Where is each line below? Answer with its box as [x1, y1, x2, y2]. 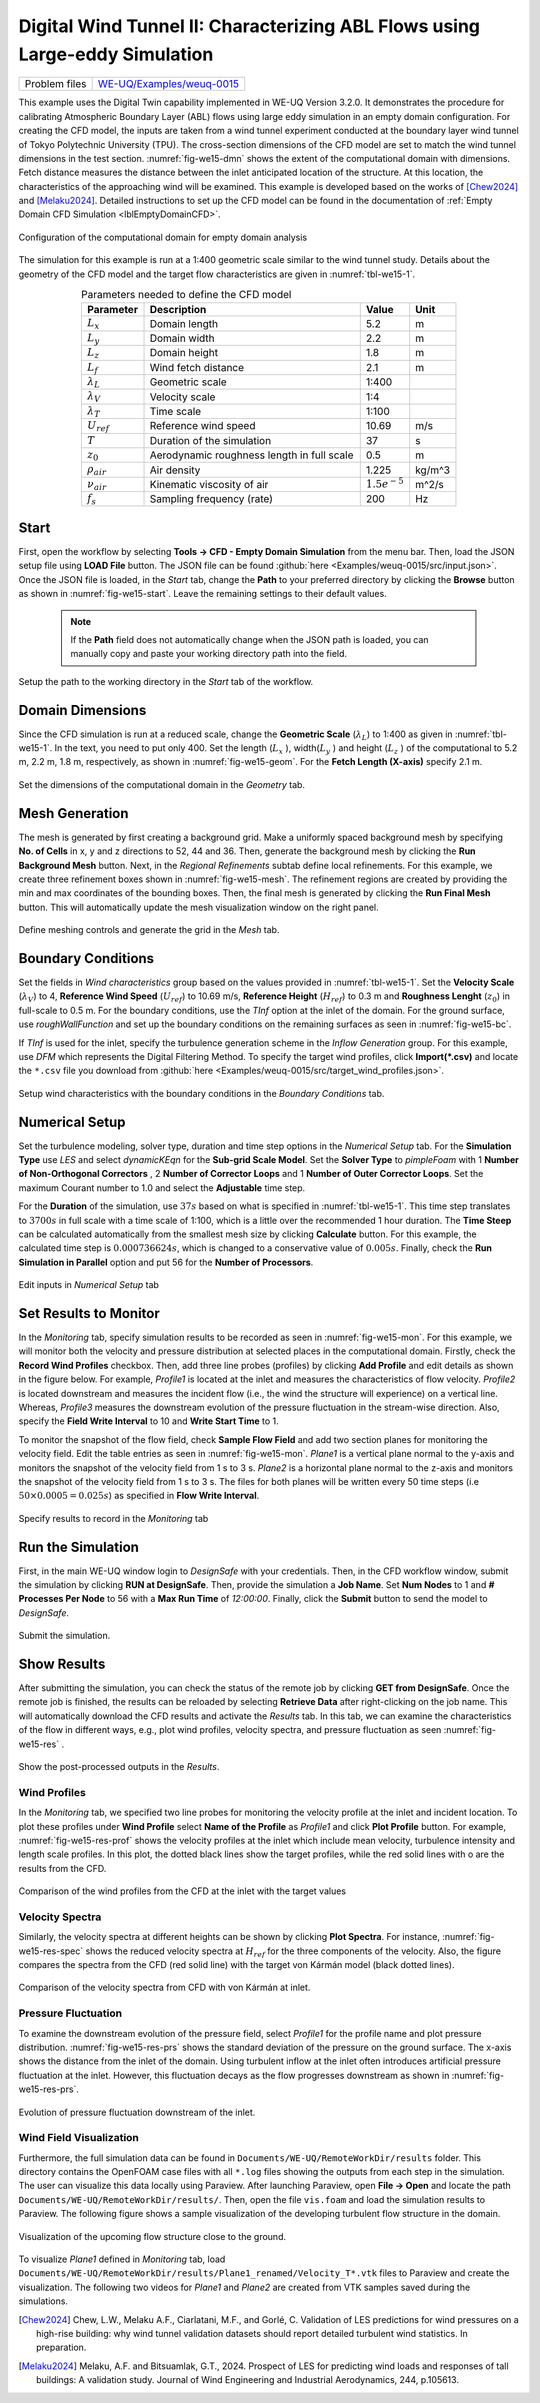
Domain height [149, 346, 219, 360]
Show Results [18, 1656, 106, 1672]
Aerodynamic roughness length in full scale [149, 448, 354, 462]
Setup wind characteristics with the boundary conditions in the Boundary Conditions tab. [18, 1087, 385, 1099]
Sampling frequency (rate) [149, 492, 274, 506]
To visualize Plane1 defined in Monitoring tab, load [18, 2253, 226, 2265]
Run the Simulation [18, 1538, 140, 1555]
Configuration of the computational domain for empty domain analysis [18, 231, 308, 243]
